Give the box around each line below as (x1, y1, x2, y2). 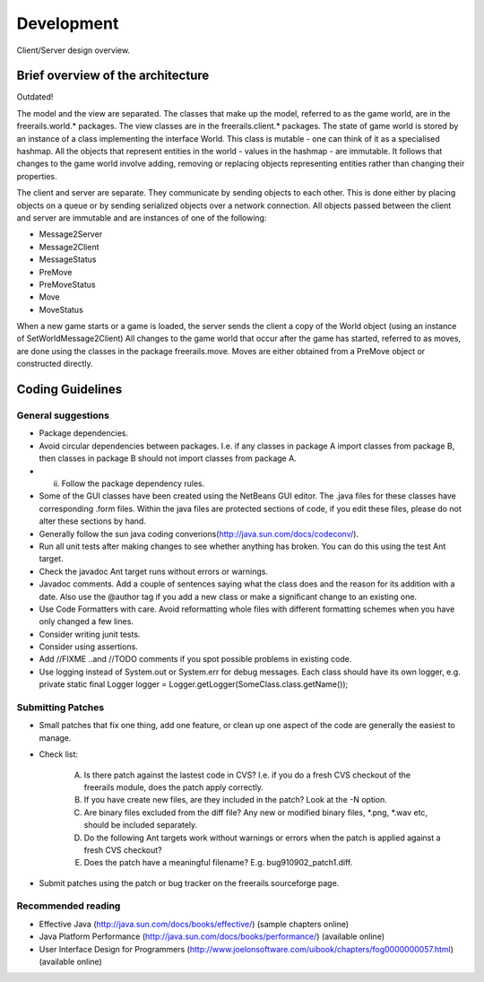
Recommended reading (16, 899, 121, 912)
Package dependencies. (39, 428, 129, 439)
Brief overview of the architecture (16, 68, 210, 83)
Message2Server (39, 229, 103, 239)
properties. (16, 170, 57, 181)
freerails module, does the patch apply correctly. (83, 781, 264, 793)
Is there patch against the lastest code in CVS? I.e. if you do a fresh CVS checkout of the (83, 769, 411, 780)
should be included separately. (83, 820, 198, 830)
